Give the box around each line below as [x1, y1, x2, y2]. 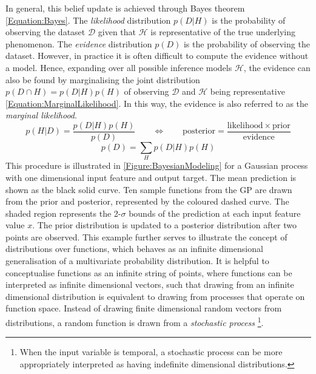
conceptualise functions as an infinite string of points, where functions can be [5, 266, 292, 279]
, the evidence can [243, 61, 311, 73]
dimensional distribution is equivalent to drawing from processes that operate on [5, 290, 305, 302]
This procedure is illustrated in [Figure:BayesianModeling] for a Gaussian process [5, 159, 308, 172]
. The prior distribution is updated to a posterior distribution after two [32, 219, 297, 231]
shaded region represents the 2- [5, 206, 121, 219]
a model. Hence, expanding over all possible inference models [5, 61, 232, 73]
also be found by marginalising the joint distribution [5, 73, 200, 86]
